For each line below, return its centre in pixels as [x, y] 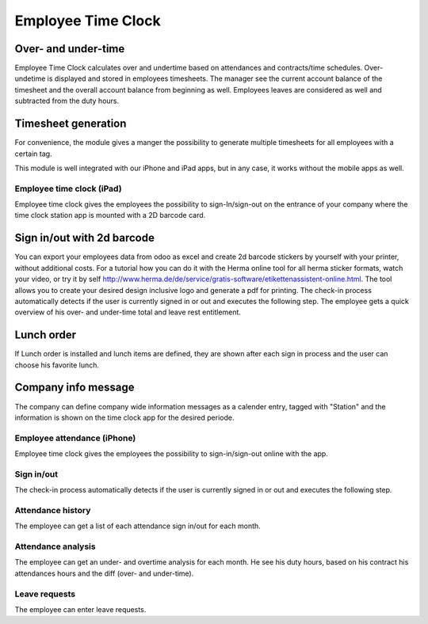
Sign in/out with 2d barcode [84, 238]
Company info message [75, 388]
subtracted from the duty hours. [67, 101]
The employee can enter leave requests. [80, 609]
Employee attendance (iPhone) [75, 438]
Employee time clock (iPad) [68, 188]
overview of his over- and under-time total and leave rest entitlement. [128, 312]
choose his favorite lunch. [57, 365]
